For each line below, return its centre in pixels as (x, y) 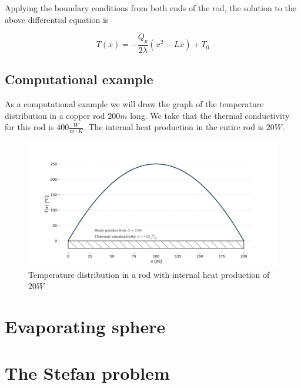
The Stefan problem (87, 372)
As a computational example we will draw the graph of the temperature (134, 104)
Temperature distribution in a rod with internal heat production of (149, 274)
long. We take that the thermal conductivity (210, 115)
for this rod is (29, 127)
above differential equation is (57, 19)
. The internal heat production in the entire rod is (174, 127)
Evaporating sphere (85, 326)
